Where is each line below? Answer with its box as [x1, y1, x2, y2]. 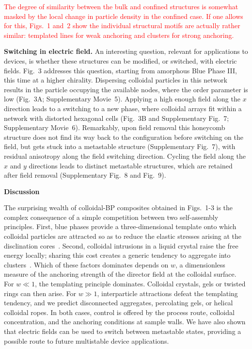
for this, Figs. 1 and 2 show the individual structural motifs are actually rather [4, 20, 240, 31]
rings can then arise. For [4, 288, 77, 298]
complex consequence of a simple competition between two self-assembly [4, 212, 219, 222]
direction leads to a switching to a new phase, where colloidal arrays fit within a [4, 103, 242, 113]
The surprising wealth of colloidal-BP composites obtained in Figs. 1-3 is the [4, 202, 233, 213]
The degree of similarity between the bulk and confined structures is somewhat [4, 1, 238, 11]
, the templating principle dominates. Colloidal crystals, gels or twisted [34, 279, 246, 289]
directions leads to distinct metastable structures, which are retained [29, 160, 233, 170]
